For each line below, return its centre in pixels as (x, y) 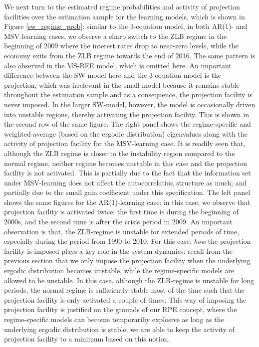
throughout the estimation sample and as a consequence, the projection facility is (128, 94)
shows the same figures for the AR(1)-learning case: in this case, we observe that (127, 202)
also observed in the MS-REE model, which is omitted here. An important (118, 65)
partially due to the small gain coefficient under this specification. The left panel (127, 192)
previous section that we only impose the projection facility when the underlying (127, 260)
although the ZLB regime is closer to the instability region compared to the (120, 153)
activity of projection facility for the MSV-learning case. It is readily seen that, (125, 143)
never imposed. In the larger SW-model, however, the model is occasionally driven (130, 104)
